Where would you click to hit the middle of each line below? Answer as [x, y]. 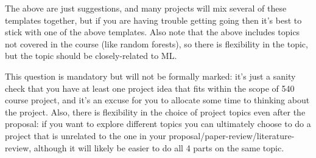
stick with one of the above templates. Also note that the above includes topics [153, 32]
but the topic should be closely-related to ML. [91, 56]
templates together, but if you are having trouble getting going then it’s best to [153, 20]
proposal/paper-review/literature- [232, 135]
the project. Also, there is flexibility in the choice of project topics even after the [155, 112]
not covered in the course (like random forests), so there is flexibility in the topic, [156, 43]
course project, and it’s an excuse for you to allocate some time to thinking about [157, 100]
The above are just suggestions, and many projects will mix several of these [146, 8]
